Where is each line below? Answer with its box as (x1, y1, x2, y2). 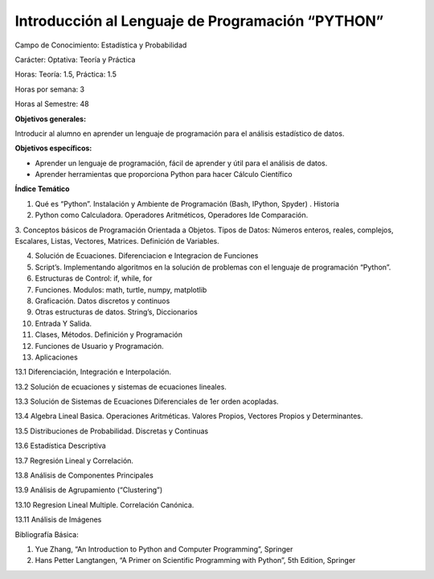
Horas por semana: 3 (14, 84, 84, 94)
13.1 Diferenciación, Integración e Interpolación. (14, 367, 172, 377)
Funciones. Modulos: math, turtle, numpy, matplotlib (35, 285, 207, 294)
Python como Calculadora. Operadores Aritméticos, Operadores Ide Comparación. (35, 210, 309, 220)
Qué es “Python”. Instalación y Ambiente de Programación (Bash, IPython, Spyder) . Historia (35, 199, 340, 208)
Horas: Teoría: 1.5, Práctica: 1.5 (14, 69, 117, 80)
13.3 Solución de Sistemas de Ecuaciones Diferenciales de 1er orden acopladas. (14, 396, 279, 406)
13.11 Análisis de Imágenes (14, 515, 102, 524)
